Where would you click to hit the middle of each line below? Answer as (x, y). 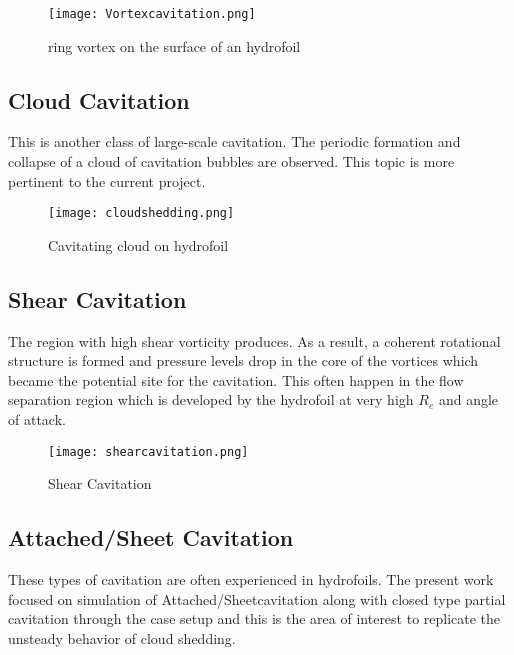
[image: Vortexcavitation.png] (152, 14)
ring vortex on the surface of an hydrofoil (174, 45)
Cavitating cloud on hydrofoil (138, 244)
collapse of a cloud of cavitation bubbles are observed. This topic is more (231, 161)
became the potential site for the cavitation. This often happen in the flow (236, 379)
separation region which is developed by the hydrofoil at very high (211, 399)
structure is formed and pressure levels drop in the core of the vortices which (243, 360)
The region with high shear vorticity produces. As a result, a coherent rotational (254, 340)
